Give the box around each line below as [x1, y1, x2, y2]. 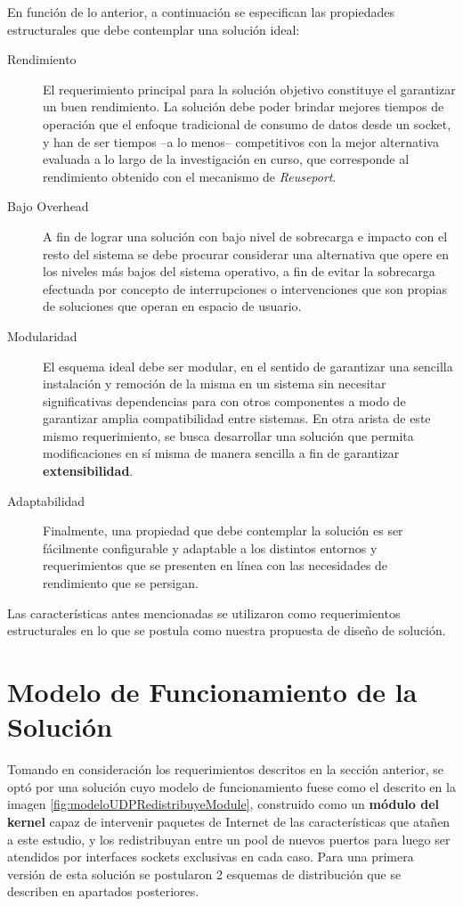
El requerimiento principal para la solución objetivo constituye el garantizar [43, 79, 456, 98]
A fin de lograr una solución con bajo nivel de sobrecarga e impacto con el [43, 226, 448, 245]
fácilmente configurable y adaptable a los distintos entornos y [43, 538, 378, 557]
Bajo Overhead [7, 197, 89, 216]
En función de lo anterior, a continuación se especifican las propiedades [7, 3, 395, 20]
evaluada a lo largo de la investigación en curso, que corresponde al [43, 150, 410, 168]
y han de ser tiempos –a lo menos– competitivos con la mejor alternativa [43, 132, 439, 151]
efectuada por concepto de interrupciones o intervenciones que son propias [43, 279, 447, 298]
